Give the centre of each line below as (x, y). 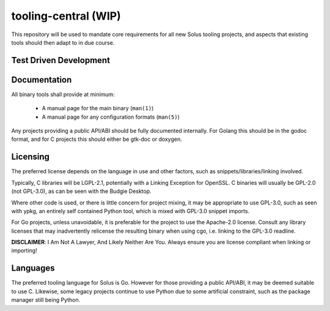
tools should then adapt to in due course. (63, 42)
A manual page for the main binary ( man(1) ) (98, 108)
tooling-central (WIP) (66, 16)
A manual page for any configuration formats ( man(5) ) (111, 117)
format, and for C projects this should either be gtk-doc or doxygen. (97, 139)
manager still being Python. (46, 300)
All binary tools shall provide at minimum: (63, 94)
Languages (33, 268)
